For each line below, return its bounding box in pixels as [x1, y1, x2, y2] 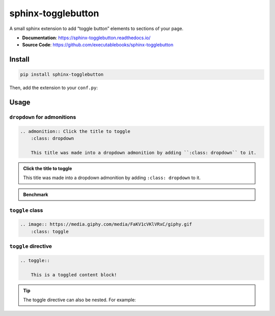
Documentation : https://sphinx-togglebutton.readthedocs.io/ [22, 35, 151, 41]
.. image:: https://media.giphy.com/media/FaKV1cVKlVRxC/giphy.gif [20, 221, 193, 227]
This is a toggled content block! [31, 272, 117, 277]
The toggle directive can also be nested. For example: [23, 297, 136, 303]
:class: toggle [31, 228, 69, 234]
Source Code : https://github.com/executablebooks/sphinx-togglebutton [22, 42, 174, 48]
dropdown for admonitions [9, 113, 76, 121]
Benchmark [23, 191, 48, 197]
